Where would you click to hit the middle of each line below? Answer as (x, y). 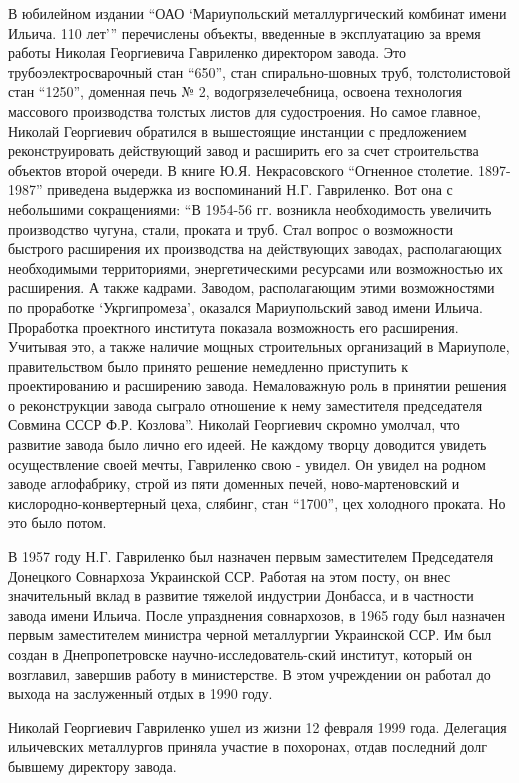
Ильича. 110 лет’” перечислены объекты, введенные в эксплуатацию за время (244, 32)
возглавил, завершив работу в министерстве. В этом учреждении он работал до (249, 673)
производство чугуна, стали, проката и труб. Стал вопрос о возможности (231, 228)
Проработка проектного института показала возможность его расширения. (233, 326)
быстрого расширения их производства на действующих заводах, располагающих (255, 248)
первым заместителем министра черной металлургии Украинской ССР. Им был (250, 634)
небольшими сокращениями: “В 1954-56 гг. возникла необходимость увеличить (250, 208)
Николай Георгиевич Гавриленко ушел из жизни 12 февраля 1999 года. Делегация (257, 726)
